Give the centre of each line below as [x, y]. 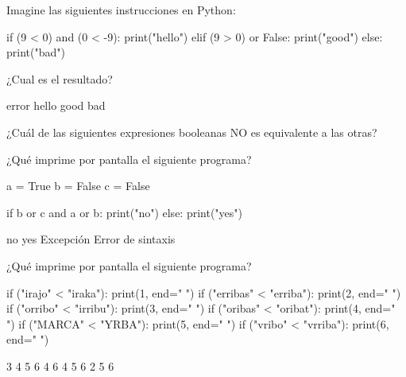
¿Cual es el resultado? [60, 78]
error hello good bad [56, 105]
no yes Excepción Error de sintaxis [91, 239]
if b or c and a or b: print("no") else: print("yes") [124, 212]
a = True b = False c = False [78, 186]
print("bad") [36, 52]
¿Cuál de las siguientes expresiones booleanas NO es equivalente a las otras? [192, 132]
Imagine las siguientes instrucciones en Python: [121, 10]
